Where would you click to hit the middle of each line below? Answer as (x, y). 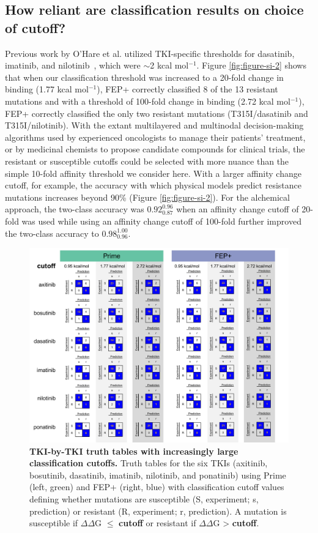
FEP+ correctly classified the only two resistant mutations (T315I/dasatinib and (157, 113)
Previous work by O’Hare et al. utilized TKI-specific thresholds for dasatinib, (150, 53)
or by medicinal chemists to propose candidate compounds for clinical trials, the (155, 149)
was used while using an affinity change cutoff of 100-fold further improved (161, 221)
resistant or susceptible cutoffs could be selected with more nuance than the (147, 161)
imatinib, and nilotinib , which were (73, 65)
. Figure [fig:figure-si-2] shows (251, 65)
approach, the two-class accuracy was (75, 209)
